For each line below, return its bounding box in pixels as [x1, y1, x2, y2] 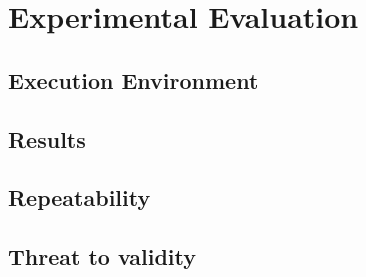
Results [8, 123, 86, 154]
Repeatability [8, 182, 151, 213]
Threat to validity [8, 241, 197, 272]
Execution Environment [8, 64, 259, 95]
